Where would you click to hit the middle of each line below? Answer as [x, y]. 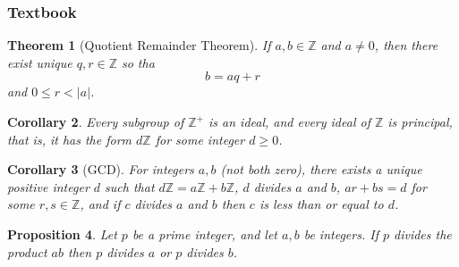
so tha [138, 62]
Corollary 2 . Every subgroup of [96, 121]
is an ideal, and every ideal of [289, 121]
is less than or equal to [321, 204]
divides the [423, 234]
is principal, [420, 121]
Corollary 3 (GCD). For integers [101, 169]
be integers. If [341, 234]
